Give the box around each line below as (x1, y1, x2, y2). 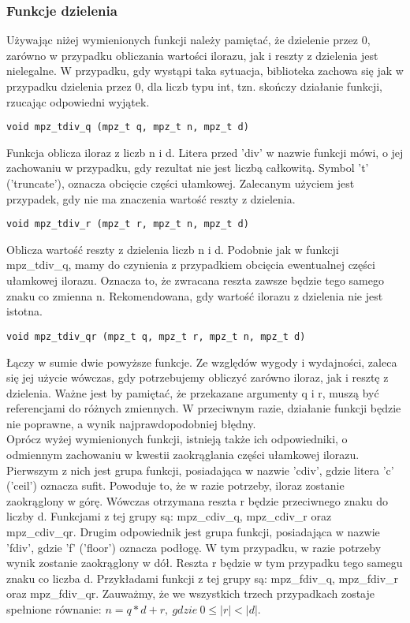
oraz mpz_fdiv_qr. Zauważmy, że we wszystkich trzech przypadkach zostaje (6, 585, 375, 602)
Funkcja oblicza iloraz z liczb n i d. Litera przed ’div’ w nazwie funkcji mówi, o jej (6, 144, 404, 160)
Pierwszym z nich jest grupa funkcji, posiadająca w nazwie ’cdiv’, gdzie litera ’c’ (6, 461, 394, 478)
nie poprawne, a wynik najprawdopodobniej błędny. (6, 415, 256, 431)
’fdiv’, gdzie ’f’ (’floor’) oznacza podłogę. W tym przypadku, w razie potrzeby (6, 539, 382, 555)
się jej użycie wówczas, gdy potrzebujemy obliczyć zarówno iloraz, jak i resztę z (6, 369, 389, 386)
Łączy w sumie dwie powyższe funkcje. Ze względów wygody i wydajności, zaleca (6, 353, 397, 370)
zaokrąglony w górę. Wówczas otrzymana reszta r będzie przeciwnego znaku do (6, 492, 389, 509)
